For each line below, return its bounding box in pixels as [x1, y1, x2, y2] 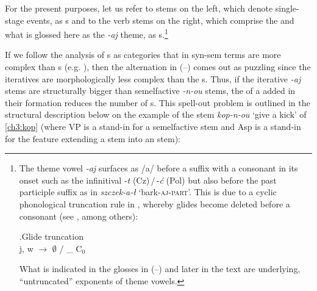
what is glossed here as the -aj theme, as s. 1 [5, 26, 168, 40]
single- [275, 2, 299, 14]
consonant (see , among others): [19, 209, 138, 222]
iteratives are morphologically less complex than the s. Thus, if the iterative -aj [5, 72, 301, 85]
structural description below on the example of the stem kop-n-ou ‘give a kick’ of [5, 108, 307, 121]
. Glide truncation [19, 230, 84, 243]
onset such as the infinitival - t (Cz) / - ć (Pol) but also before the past [19, 173, 277, 186]
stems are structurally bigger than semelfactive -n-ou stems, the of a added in [5, 84, 296, 97]
